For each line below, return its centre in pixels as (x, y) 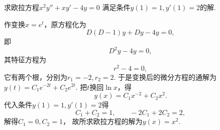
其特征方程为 (25, 59)
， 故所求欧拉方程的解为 (102, 121)
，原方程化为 (65, 24)
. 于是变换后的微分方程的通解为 (165, 77)
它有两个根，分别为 (36, 77)
